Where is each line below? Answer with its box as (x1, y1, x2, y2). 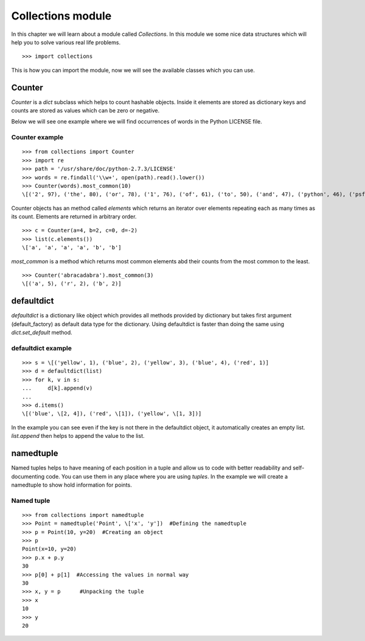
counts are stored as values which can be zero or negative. (11, 107, 160, 114)
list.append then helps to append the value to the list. (11, 432, 145, 440)
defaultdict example (11, 344, 72, 352)
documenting (11, 473, 45, 480)
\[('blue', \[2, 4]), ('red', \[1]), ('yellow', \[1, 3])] (22, 411, 202, 417)
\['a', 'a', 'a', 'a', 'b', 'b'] (22, 244, 122, 251)
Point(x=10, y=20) (22, 546, 77, 553)
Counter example (11, 133, 64, 142)
